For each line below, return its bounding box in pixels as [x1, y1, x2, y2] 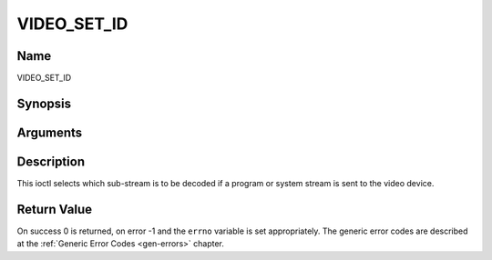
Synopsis [16, 95, 72, 111]
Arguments [16, 125, 83, 140]
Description [16, 154, 86, 169]
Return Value [16, 201, 93, 217]
